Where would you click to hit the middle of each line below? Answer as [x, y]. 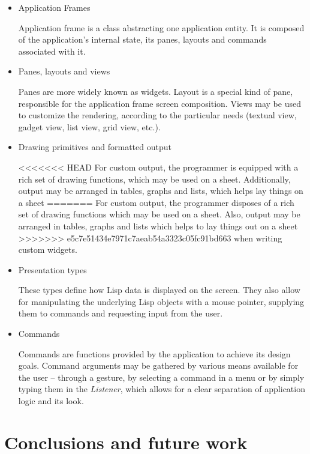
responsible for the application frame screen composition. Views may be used [159, 103]
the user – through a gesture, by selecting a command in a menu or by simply [161, 377]
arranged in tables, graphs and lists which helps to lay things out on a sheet [158, 225]
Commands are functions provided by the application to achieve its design [154, 353]
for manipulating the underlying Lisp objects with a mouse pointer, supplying [161, 301]
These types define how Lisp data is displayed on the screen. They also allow [159, 290]
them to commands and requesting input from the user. [121, 313]
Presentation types [52, 269]
